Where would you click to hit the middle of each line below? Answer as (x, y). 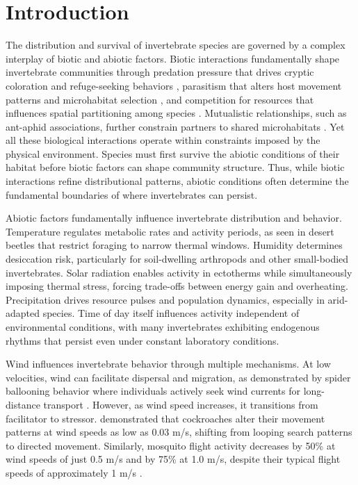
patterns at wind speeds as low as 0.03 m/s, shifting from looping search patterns (179, 432)
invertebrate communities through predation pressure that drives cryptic (160, 72)
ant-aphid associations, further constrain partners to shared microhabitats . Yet (175, 126)
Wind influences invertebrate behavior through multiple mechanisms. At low (168, 364)
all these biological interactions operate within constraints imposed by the (163, 140)
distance (23, 404)
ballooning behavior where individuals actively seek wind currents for (153, 391)
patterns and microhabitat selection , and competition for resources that (160, 99)
